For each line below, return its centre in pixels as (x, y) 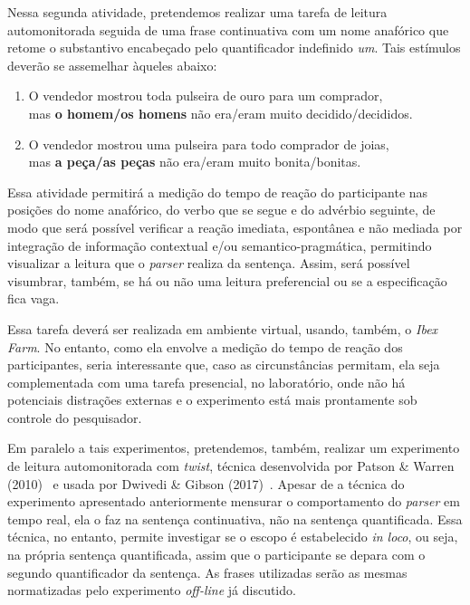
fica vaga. (34, 298)
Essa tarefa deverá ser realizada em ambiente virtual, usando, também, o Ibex (223, 328)
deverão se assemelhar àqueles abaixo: (112, 65)
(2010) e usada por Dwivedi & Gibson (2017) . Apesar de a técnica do (206, 483)
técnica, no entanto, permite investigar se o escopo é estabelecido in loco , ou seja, (233, 537)
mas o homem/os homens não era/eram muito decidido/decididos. (221, 113)
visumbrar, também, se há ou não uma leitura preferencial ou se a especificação (227, 280)
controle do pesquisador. (75, 417)
